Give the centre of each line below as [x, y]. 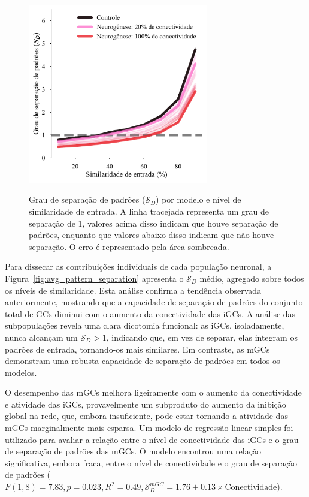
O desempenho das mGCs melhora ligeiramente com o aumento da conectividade [153, 392]
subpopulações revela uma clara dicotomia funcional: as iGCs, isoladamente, [145, 325]
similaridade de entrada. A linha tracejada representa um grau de [149, 211]
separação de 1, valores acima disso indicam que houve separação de [154, 223]
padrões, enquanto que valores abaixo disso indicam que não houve [152, 235]
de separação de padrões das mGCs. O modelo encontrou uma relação [133, 451]
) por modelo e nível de [199, 199]
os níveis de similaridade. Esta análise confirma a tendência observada [133, 290]
